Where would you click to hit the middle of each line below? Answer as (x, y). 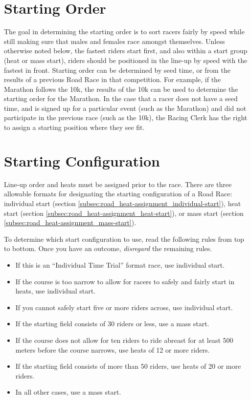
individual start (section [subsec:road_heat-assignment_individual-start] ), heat (123, 203)
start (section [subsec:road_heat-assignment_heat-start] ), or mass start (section (124, 213)
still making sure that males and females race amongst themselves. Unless (114, 41)
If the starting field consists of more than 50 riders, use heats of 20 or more (128, 366)
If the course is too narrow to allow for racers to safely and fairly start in (125, 281)
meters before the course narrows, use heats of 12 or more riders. (113, 349)
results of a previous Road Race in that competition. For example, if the (113, 79)
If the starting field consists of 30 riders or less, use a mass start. (112, 324)
